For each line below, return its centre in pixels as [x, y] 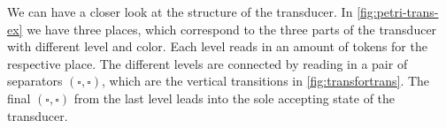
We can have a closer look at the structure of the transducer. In [180, 11]
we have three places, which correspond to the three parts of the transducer [232, 29]
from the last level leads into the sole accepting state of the [235, 98]
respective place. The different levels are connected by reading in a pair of [208, 63]
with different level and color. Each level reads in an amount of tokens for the [217, 46]
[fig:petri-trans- [398, 11]
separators [35, 81]
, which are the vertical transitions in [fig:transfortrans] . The [266, 81]
